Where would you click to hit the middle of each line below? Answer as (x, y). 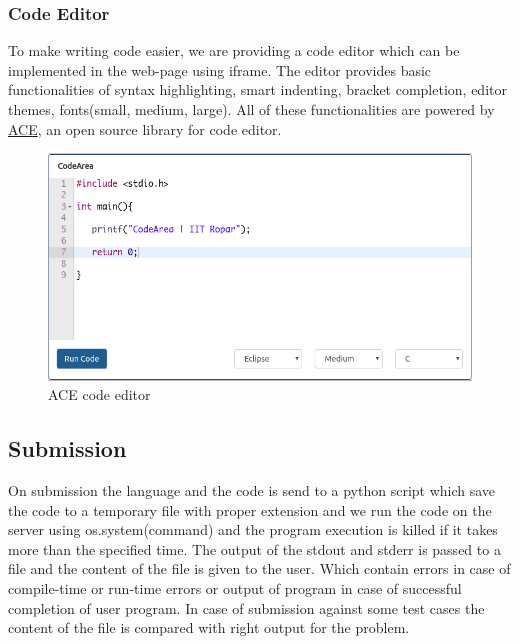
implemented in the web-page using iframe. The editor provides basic (220, 69)
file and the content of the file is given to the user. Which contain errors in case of (259, 568)
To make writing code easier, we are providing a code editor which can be (234, 50)
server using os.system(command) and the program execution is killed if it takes (253, 529)
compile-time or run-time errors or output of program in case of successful (235, 587)
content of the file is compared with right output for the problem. (209, 627)
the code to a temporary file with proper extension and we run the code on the (250, 509)
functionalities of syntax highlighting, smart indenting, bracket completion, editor (257, 89)
